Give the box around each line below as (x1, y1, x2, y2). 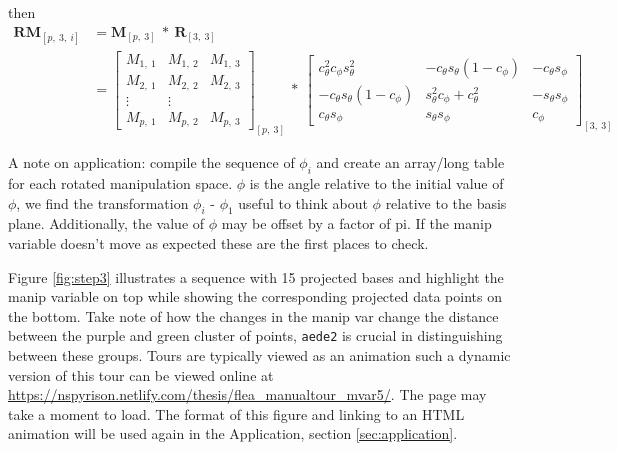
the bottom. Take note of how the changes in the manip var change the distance (8, 305, 499, 326)
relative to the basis (385, 192, 507, 213)
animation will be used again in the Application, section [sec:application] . (8, 423, 458, 444)
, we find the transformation (16, 192, 189, 213)
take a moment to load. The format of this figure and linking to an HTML (8, 403, 465, 424)
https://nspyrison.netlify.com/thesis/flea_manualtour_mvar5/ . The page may (8, 384, 487, 405)
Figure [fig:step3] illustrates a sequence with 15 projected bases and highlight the (8, 266, 504, 287)
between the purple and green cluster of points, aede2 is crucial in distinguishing (8, 325, 503, 346)
